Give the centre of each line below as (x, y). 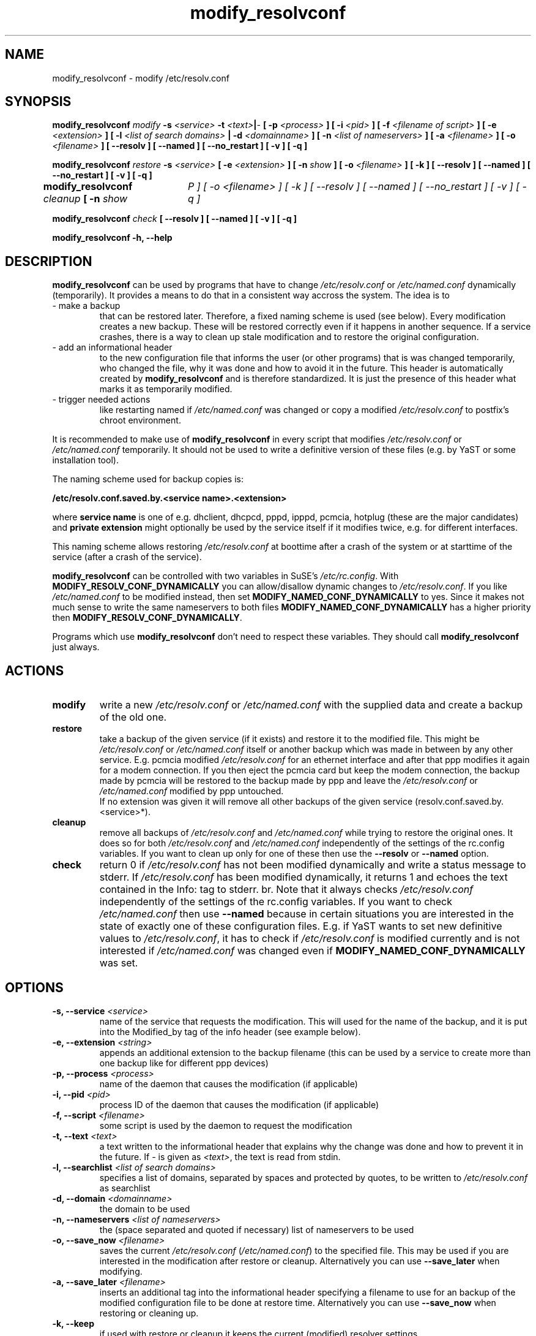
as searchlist (125, 1188)
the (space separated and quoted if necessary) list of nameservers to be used (257, 1229)
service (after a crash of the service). (127, 557)
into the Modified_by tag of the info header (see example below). (230, 1031)
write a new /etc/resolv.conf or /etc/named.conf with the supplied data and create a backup (311, 705)
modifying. (121, 1271)
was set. (119, 963)
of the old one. (133, 717)
